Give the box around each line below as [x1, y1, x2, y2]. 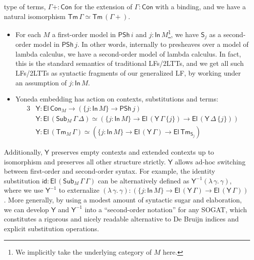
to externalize [59, 185, 100, 195]
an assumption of [15, 77, 67, 87]
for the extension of [74, 1, 132, 11]
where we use [4, 185, 43, 195]
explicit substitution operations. [4, 223, 99, 233]
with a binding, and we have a [155, 1, 246, 11]
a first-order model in [52, 29, 116, 39]
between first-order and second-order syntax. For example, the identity [4, 166, 215, 176]
